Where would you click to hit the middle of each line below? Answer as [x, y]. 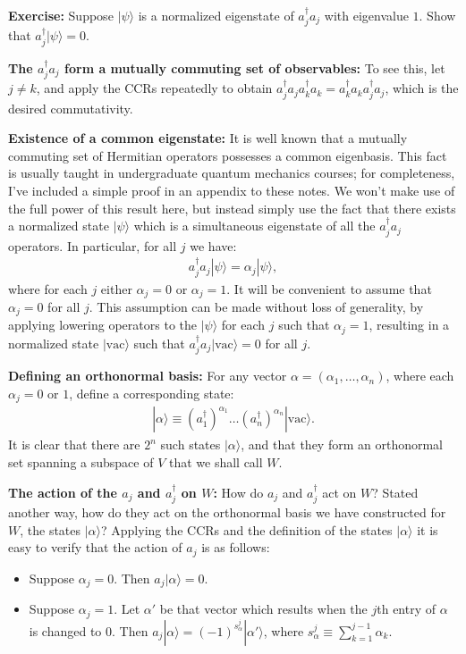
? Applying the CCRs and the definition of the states [247, 529]
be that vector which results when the [263, 609]
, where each [420, 376]
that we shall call [216, 461]
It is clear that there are [74, 444]
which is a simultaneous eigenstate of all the [254, 226]
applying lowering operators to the [102, 325]
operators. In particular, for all [93, 245]
